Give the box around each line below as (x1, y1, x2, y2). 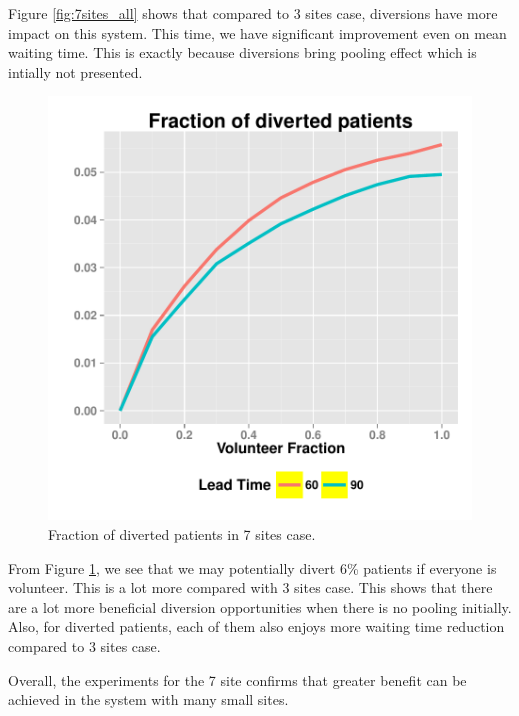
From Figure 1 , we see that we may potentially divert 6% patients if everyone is (8, 557, 497, 578)
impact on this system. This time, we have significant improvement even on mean (8, 22, 507, 43)
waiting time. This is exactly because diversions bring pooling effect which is (8, 42, 477, 63)
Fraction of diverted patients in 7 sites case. (48, 523, 316, 544)
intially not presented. (8, 61, 143, 82)
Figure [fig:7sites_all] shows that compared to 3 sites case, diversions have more (8, 3, 498, 23)
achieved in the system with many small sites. (8, 689, 289, 710)
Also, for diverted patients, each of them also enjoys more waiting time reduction (8, 616, 505, 637)
